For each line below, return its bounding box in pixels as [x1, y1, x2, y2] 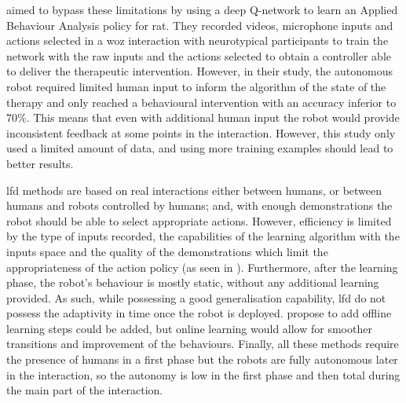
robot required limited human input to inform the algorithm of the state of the [6, 78, 386, 94]
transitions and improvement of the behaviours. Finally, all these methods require [6, 335, 399, 352]
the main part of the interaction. [6, 382, 163, 398]
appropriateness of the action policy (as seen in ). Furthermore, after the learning [6, 258, 398, 275]
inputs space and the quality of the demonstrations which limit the [6, 243, 328, 259]
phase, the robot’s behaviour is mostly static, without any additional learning [6, 274, 379, 291]
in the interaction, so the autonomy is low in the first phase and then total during [6, 366, 401, 383]
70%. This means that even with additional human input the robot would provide [6, 109, 400, 126]
